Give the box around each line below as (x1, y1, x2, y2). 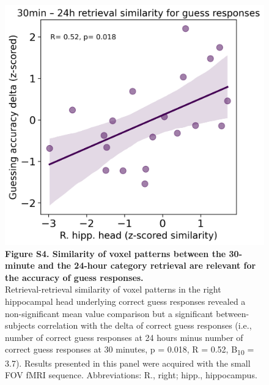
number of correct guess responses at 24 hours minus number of (5, 331, 243, 343)
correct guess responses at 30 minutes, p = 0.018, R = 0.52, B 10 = (5, 343, 254, 357)
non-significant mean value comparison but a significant (5, 307, 213, 320)
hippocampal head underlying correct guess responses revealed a (5, 295, 246, 308)
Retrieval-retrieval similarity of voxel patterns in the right (5, 283, 221, 296)
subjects (5, 319, 35, 332)
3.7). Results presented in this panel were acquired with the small (5, 356, 251, 369)
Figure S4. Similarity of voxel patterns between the (5, 247, 226, 260)
